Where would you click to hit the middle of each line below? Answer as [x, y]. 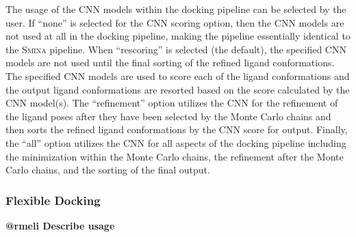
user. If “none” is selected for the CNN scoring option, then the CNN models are [175, 22]
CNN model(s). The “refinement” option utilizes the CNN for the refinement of [172, 103]
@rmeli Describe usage [60, 225]
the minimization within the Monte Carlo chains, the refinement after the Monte [175, 156]
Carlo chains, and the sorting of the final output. [108, 170]
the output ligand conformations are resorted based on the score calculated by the [178, 89]
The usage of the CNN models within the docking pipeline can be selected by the [176, 9]
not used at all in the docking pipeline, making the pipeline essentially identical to [178, 36]
